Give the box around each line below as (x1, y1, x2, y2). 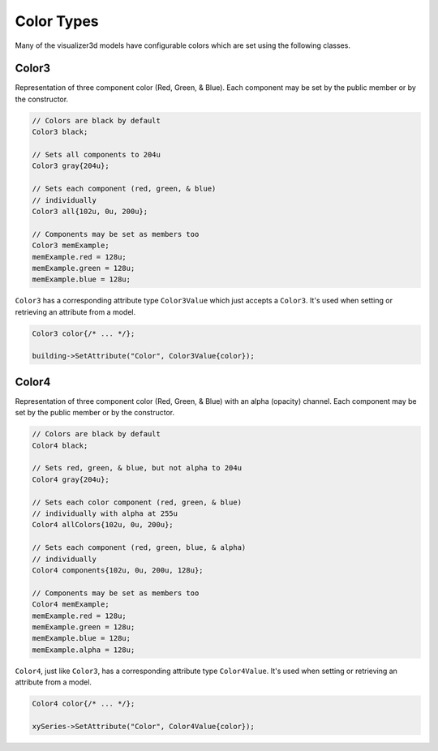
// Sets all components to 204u (32, 150, 161, 159)
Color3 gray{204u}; (32, 161, 109, 170)
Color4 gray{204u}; (32, 474, 109, 484)
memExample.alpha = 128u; (32, 645, 135, 654)
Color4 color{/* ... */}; (32, 699, 135, 709)
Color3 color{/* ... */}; (32, 328, 135, 338)
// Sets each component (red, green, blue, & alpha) (32, 543, 247, 552)
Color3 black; (32, 127, 88, 137)
